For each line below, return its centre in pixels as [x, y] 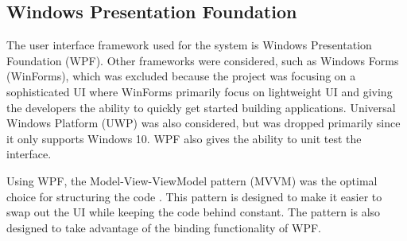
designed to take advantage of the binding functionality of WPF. [164, 227]
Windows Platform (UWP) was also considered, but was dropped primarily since [203, 123]
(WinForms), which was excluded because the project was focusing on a [181, 76]
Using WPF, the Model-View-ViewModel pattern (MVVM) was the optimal [192, 180]
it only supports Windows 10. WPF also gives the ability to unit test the [184, 138]
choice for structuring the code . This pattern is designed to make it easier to [194, 196]
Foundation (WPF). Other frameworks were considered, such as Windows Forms [203, 60]
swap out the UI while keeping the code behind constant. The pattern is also [194, 212]
